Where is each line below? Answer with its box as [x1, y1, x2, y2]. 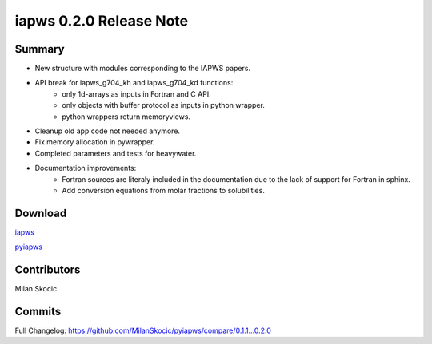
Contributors [14, 263, 81, 277]
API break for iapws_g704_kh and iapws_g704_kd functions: [34, 78, 234, 88]
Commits [14, 304, 62, 318]
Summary [14, 42, 65, 56]
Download [14, 206, 67, 219]
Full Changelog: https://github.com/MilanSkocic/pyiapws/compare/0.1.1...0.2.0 [14, 326, 272, 335]
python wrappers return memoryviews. [62, 112, 191, 121]
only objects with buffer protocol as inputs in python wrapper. [62, 101, 266, 110]
